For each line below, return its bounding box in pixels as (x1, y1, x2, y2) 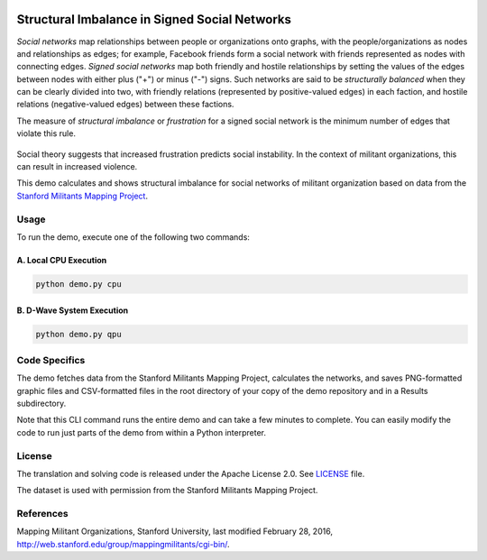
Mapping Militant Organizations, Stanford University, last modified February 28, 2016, (16, 526, 334, 537)
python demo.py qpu (35, 329, 122, 339)
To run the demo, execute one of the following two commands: (16, 231, 250, 243)
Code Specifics (16, 353, 86, 366)
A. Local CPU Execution (16, 254, 107, 265)
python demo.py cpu (35, 279, 122, 289)
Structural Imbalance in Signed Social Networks (16, 12, 292, 27)
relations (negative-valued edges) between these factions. (16, 99, 234, 110)
